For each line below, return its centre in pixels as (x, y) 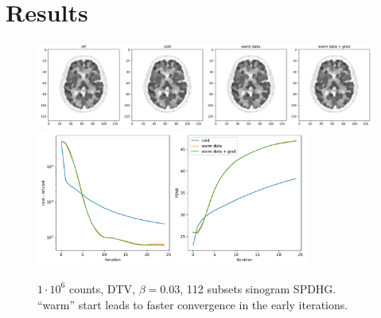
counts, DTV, (102, 288)
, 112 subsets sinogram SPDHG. (258, 288)
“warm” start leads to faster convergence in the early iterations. (193, 304)
